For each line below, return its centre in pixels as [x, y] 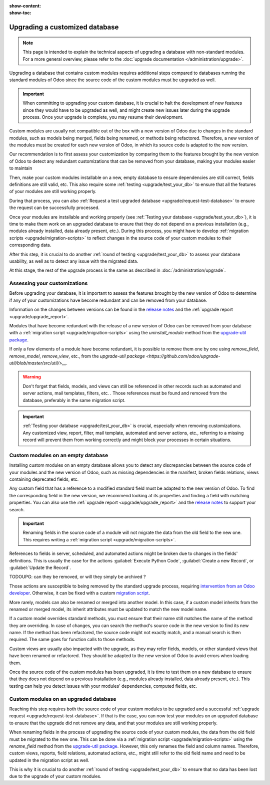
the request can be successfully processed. [54, 208]
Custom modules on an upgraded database [63, 699]
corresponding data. [30, 245]
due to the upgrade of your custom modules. [55, 776]
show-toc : [20, 13]
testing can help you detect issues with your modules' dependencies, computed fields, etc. [103, 686]
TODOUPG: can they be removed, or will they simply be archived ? [77, 577]
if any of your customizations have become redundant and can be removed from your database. [108, 300]
